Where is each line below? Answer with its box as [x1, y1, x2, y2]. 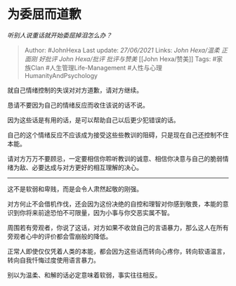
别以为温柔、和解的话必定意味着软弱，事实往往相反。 [7, 271, 162, 279]
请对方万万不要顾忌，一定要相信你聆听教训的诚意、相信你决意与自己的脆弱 [7, 154, 223, 162]
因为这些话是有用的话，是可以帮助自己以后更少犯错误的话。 [7, 115, 180, 124]
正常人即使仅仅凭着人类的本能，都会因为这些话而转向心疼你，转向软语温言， [7, 247, 229, 255]
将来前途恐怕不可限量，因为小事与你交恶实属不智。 [25, 208, 173, 216]
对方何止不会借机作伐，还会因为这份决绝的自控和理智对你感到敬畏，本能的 [7, 200, 223, 208]
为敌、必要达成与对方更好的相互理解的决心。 [13, 163, 143, 171]
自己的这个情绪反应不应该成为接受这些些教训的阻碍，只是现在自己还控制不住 [7, 131, 229, 139]
